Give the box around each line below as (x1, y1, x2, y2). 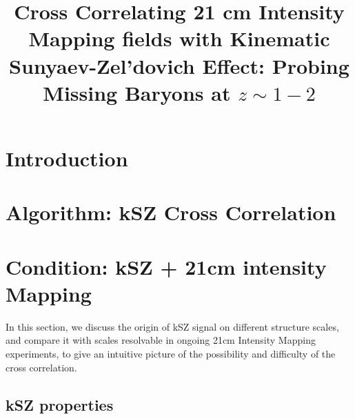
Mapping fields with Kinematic (28, 24, 330, 52)
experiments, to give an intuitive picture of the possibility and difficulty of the (6, 347, 336, 360)
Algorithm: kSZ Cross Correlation (6, 198, 336, 226)
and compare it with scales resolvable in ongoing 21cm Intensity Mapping (6, 333, 316, 347)
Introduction (6, 144, 128, 172)
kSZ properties (6, 393, 114, 415)
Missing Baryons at (43, 78, 231, 106)
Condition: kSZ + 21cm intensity (6, 252, 327, 280)
